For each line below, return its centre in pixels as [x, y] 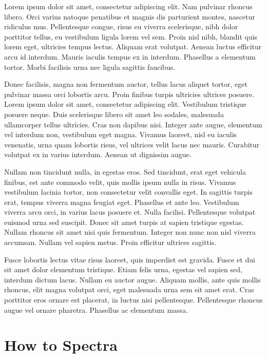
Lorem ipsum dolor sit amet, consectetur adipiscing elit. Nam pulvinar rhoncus [128, 6]
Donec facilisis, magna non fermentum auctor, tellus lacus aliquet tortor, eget [126, 84]
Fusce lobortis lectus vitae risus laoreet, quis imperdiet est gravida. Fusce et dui [130, 259]
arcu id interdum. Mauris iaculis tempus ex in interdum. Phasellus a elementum [130, 56]
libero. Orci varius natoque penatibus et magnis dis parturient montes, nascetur [130, 16]
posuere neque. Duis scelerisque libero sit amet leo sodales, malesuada [114, 114]
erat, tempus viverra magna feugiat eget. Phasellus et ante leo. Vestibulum [122, 202]
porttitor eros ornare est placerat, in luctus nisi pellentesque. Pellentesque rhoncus [133, 300]
